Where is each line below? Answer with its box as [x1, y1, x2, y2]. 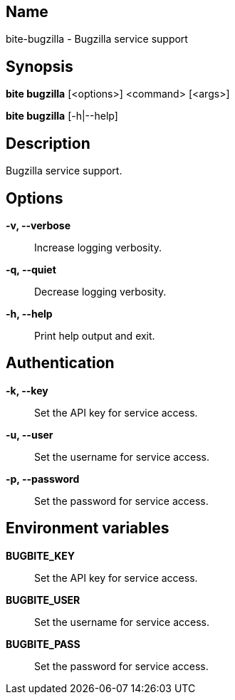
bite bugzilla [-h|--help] [6, 110, 118, 122]
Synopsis [6, 57, 73, 75]
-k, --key [6, 384, 48, 397]
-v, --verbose [6, 219, 71, 231]
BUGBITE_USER [6, 593, 80, 606]
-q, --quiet [6, 263, 56, 276]
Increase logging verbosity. [34, 241, 162, 254]
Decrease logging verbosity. [34, 285, 167, 298]
